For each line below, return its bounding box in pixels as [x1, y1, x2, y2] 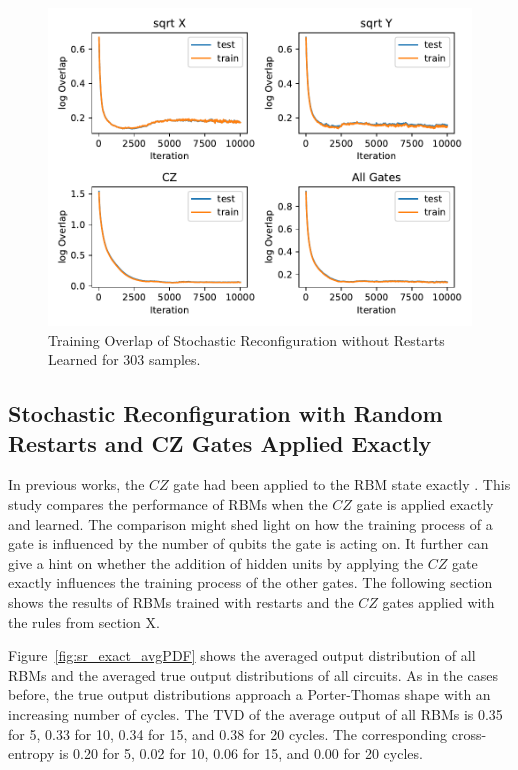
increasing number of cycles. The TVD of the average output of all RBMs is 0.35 [8, 703, 503, 724]
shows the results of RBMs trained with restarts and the [8, 591, 354, 612]
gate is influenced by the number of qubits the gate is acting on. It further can [8, 533, 489, 554]
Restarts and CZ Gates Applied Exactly [8, 427, 432, 458]
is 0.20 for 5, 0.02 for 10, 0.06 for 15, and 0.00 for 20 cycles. [58, 743, 423, 764]
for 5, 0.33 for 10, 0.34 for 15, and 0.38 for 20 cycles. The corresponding [8, 723, 448, 744]
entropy [8, 743, 55, 764]
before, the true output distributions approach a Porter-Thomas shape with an [8, 684, 491, 705]
